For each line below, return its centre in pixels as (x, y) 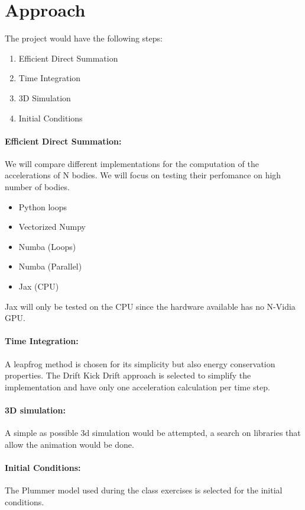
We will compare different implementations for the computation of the (132, 163)
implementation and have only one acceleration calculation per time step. (137, 386)
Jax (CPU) (39, 286)
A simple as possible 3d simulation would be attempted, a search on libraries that (153, 433)
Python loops (43, 206)
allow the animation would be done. (69, 444)
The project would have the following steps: (84, 38)
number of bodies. (37, 187)
